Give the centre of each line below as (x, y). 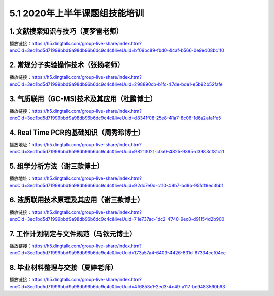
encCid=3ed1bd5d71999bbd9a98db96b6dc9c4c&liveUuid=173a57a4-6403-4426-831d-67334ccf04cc (117, 253)
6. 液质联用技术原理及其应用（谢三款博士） (77, 200)
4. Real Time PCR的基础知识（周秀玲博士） (77, 132)
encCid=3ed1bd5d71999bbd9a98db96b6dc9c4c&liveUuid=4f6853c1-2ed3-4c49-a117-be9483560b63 (117, 286)
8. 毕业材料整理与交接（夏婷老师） (63, 267)
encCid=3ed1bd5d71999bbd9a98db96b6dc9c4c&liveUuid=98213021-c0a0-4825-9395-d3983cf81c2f (117, 152)
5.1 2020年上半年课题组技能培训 (77, 13)
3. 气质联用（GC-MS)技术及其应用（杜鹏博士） (83, 99)
